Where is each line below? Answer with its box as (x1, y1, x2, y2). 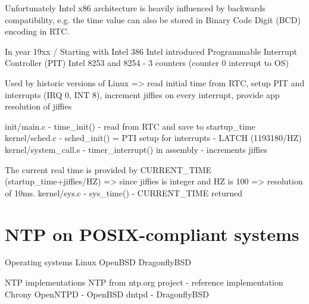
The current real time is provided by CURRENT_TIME (5, 163, 212, 175)
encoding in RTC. (5, 25, 70, 37)
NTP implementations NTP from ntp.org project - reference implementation (5, 276, 283, 289)
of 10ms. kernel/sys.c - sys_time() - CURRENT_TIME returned (5, 186, 243, 199)
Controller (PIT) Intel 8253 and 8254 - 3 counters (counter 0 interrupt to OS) (5, 57, 289, 69)
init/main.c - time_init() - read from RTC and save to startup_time (5, 120, 255, 132)
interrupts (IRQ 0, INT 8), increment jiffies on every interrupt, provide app (5, 88, 280, 101)
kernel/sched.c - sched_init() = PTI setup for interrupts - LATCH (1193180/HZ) (5, 131, 302, 144)
